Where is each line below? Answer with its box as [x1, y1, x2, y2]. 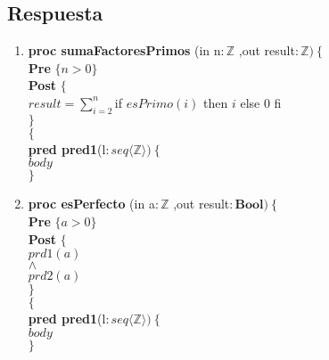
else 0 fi [240, 93, 282, 111]
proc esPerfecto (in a [28, 194, 155, 213]
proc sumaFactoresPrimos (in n [28, 41, 221, 60]
